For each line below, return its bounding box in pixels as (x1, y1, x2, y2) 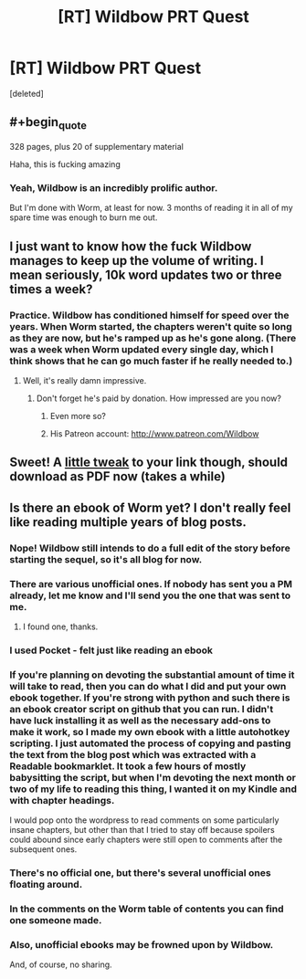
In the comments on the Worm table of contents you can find (9, 902, 284, 915)
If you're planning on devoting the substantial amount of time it (9, 668, 295, 681)
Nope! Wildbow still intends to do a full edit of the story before (9, 542, 290, 554)
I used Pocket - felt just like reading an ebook (9, 644, 213, 657)
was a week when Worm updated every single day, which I (9, 342, 274, 355)
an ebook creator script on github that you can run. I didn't (9, 702, 274, 715)
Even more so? (49, 410, 107, 421)
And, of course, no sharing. (9, 959, 112, 970)
